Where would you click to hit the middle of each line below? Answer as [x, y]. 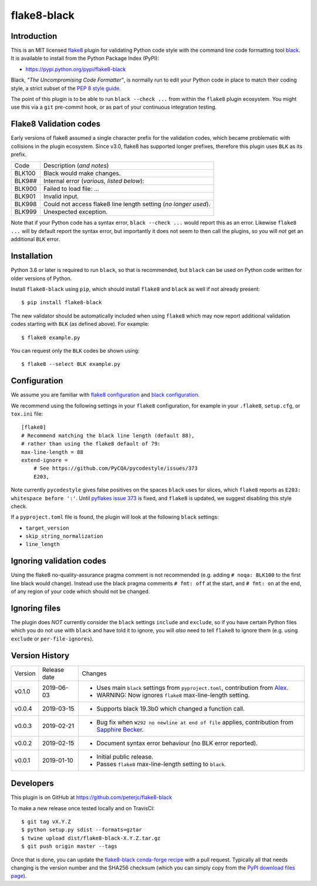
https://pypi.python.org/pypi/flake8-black [76, 69]
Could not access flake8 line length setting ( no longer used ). [127, 204]
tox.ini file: [27, 413]
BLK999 [26, 212]
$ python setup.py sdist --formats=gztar [82, 830]
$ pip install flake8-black [62, 303]
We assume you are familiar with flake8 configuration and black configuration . [105, 395]
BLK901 [25, 197]
